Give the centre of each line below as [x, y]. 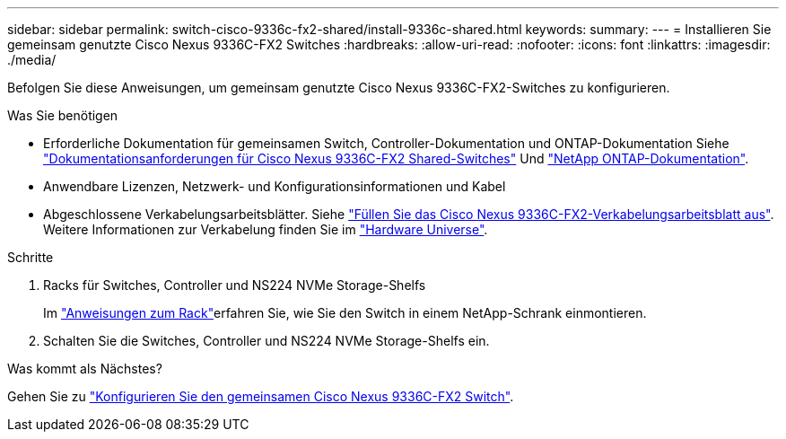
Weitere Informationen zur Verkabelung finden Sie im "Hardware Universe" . [266, 229]
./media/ [32, 60]
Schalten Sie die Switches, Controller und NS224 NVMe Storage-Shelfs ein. [266, 341]
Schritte [31, 257]
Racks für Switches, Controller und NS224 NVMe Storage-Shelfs [235, 285]
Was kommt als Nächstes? [85, 369]
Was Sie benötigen [63, 115]
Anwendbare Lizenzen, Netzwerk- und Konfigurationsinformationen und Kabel [275, 186]
